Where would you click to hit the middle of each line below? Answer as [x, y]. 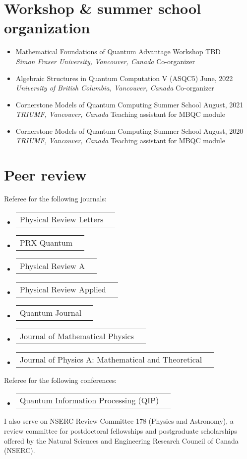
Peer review [45, 175]
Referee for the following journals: [55, 199]
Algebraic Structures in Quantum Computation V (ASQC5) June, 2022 [124, 78]
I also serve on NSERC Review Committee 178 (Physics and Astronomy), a [119, 421]
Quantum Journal [51, 312]
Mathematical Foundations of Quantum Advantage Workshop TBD [118, 51]
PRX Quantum [46, 242]
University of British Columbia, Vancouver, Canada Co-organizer [115, 88]
